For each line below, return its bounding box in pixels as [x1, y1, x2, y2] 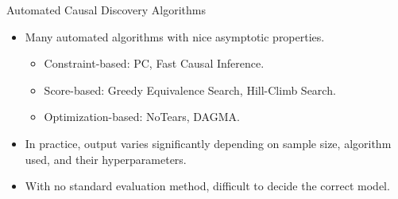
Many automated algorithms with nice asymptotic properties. [25, 28, 325, 45]
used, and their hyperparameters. [25, 150, 187, 167]
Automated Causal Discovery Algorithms [6, 2, 206, 18]
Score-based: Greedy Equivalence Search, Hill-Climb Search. [44, 81, 336, 98]
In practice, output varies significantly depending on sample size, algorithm [25, 135, 392, 151]
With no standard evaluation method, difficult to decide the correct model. [25, 178, 390, 194]
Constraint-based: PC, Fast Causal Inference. [44, 55, 265, 72]
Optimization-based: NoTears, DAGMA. [44, 108, 240, 125]
